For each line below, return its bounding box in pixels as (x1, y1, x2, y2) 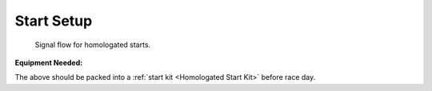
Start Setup (14, 12, 93, 30)
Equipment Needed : (14, 57, 83, 67)
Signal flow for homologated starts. (34, 40, 151, 49)
